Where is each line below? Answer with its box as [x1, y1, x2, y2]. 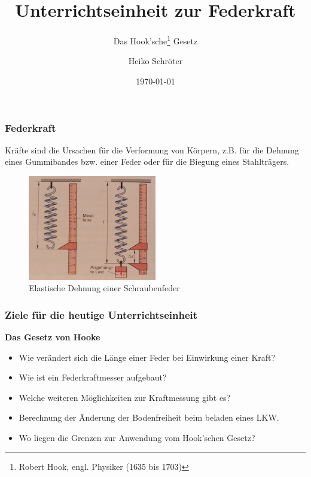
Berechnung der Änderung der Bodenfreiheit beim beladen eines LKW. [19, 411, 279, 424]
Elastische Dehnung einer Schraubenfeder [29, 282, 180, 294]
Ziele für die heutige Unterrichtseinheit [5, 307, 198, 322]
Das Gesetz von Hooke [5, 330, 100, 343]
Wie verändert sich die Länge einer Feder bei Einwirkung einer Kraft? [19, 351, 276, 363]
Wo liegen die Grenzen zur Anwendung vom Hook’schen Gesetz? [19, 431, 255, 443]
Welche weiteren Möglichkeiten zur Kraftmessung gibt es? [19, 391, 231, 403]
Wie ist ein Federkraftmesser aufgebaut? [19, 371, 167, 384]
